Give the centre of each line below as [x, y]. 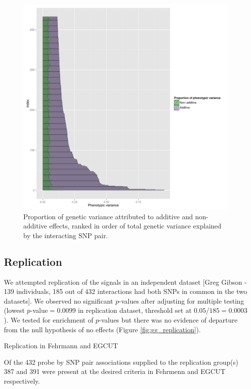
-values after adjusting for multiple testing [181, 300]
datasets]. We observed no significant [59, 300]
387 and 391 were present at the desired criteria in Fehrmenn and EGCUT [115, 371]
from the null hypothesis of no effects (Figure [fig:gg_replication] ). [102, 329]
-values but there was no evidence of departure [168, 319]
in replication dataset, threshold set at [135, 310]
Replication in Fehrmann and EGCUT [61, 346]
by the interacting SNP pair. [66, 235]
